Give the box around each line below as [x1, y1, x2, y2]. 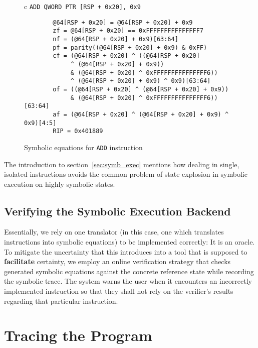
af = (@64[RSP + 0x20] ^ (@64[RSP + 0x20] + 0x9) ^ [53, 110, 229, 118]
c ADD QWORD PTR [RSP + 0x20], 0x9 [24, 1, 141, 11]
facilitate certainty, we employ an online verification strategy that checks [4, 256, 231, 267]
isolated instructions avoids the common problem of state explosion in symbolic [4, 169, 247, 179]
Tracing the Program [4, 325, 152, 345]
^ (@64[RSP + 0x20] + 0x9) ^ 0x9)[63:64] [71, 77, 211, 85]
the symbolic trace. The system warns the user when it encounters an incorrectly [4, 276, 252, 286]
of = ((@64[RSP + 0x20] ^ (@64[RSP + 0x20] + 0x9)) [53, 85, 229, 93]
